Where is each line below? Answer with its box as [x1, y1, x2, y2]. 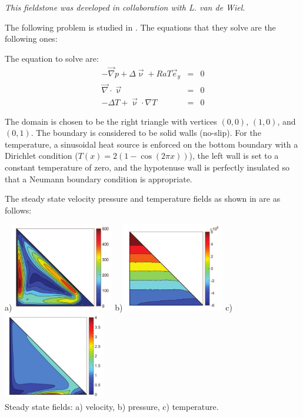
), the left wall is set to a [189, 149, 279, 162]
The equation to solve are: [5, 52, 99, 64]
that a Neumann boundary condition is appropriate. [5, 172, 192, 185]
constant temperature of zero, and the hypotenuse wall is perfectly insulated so [5, 161, 289, 173]
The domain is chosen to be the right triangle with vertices [5, 115, 217, 127]
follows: [5, 204, 32, 216]
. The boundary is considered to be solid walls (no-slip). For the [31, 126, 261, 139]
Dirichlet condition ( [5, 149, 78, 162]
